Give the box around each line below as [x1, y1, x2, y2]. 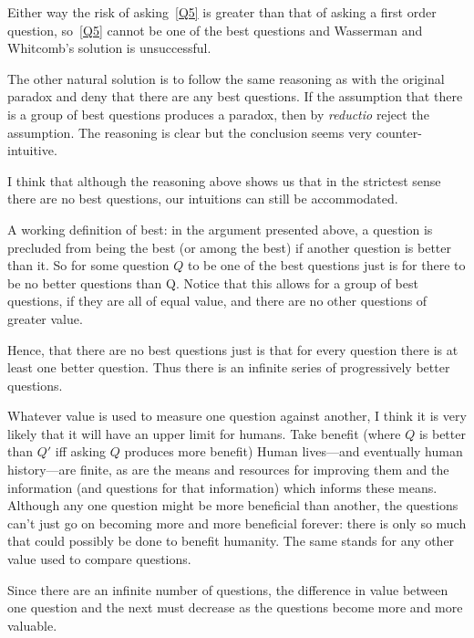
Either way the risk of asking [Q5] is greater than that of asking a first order [7, 3, 437, 21]
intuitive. [7, 141, 57, 160]
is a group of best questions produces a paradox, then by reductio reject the [7, 104, 429, 123]
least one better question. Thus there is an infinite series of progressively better [7, 358, 450, 377]
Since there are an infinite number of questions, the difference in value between [7, 580, 448, 599]
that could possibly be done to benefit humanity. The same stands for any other [7, 531, 455, 550]
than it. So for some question [7, 256, 170, 275]
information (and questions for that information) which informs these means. [7, 477, 438, 497]
